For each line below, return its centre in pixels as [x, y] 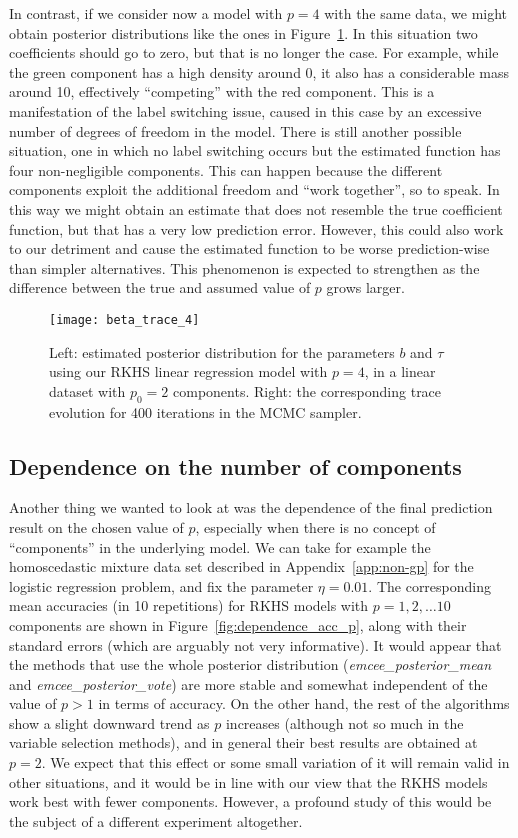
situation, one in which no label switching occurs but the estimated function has [255, 150]
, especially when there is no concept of [315, 526]
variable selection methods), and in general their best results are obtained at [243, 742]
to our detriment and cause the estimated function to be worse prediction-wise [249, 248]
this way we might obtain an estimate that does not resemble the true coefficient [256, 208]
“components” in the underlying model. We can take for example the [220, 546]
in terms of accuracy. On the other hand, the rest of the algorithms [304, 703]
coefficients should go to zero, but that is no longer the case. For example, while [254, 52]
